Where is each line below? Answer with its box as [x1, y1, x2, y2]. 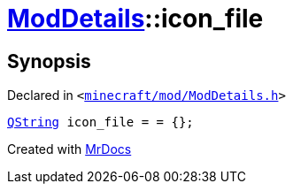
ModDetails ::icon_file [7, 4, 264, 34]
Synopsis [7, 50, 91, 73]
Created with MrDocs [7, 141, 132, 157]
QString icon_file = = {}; [7, 115, 194, 130]
